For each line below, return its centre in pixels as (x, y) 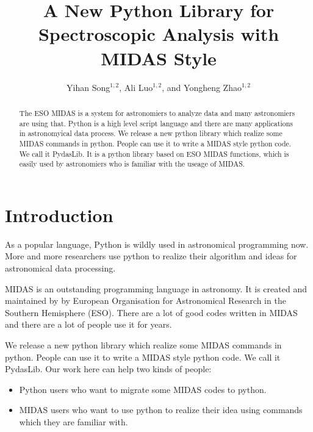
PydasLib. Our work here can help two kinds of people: (108, 369)
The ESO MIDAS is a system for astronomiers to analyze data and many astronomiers (157, 113)
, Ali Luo (136, 87)
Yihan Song (88, 87)
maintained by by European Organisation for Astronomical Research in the (146, 301)
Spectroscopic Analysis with (159, 34)
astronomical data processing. (60, 268)
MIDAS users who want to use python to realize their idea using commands (161, 410)
